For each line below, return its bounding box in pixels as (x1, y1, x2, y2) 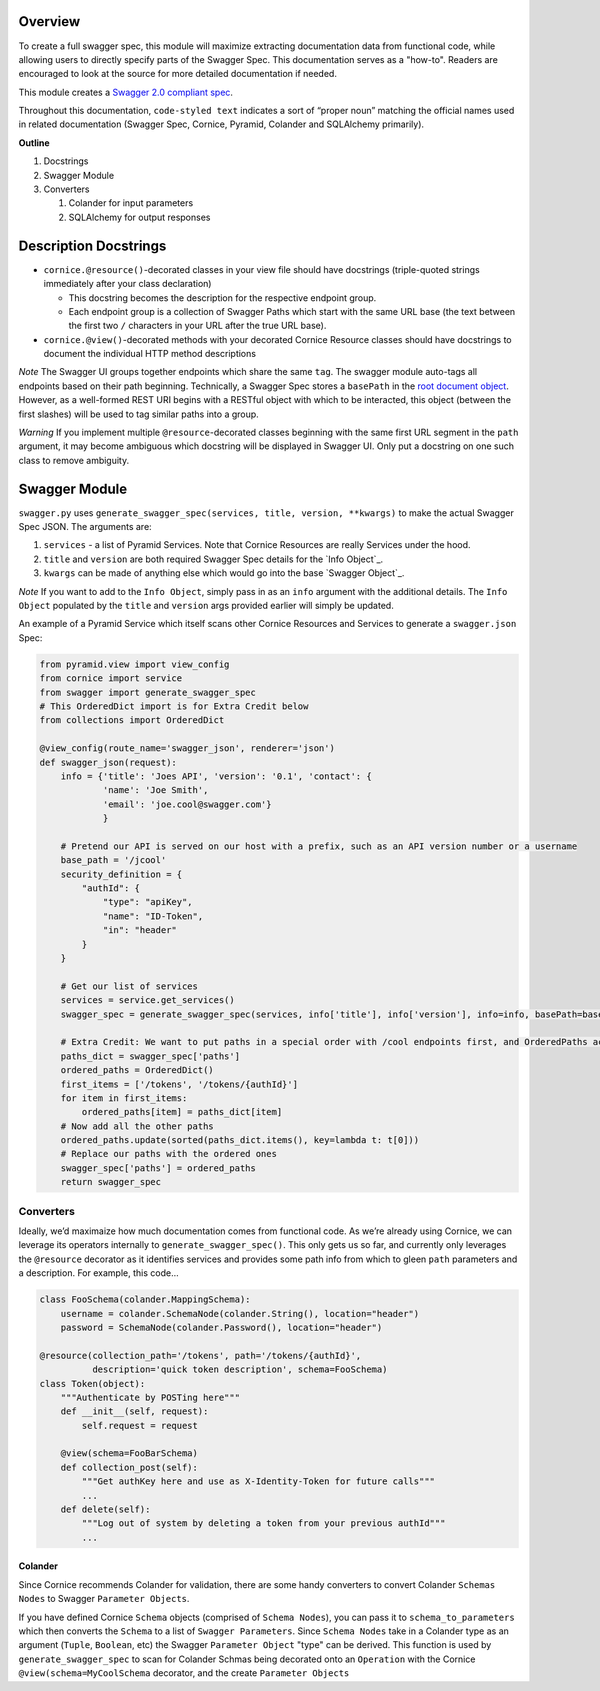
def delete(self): (60, 1504, 151, 1515)
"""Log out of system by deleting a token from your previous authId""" (81, 1518, 446, 1529)
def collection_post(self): (60, 1461, 199, 1473)
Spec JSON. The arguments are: (18, 521, 152, 533)
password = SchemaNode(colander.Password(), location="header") (60, 1321, 383, 1333)
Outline (18, 136, 50, 149)
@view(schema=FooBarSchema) (60, 1448, 199, 1459)
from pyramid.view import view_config (39, 658, 230, 670)
